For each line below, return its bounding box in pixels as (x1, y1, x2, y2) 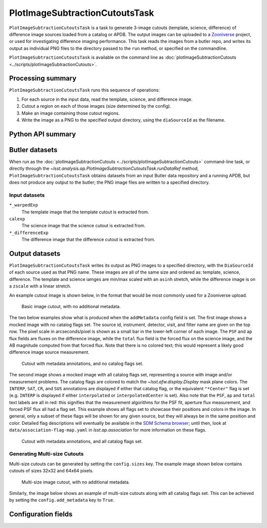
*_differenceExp (9, 230, 49, 236)
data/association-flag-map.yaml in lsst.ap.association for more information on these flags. (9, 427, 207, 433)
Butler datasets (9, 146, 58, 154)
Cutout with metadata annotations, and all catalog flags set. (21, 438, 143, 444)
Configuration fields (9, 510, 73, 519)
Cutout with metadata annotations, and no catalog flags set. (21, 361, 143, 366)
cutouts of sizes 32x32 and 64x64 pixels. (9, 468, 94, 474)
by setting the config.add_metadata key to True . (9, 497, 115, 503)
